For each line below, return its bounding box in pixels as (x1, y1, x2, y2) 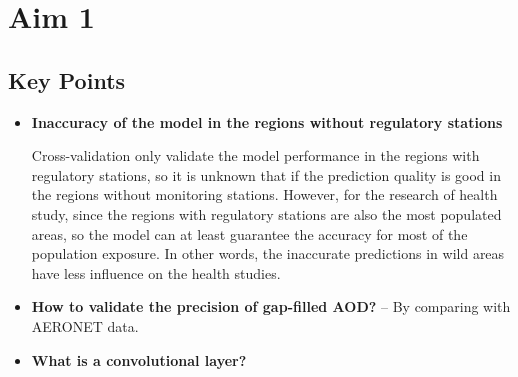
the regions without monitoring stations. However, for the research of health (31, 184, 498, 205)
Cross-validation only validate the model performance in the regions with (31, 145, 480, 166)
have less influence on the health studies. (31, 262, 281, 283)
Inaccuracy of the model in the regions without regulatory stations (31, 111, 503, 132)
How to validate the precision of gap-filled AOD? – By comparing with (31, 296, 511, 317)
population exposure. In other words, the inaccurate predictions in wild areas (31, 243, 505, 264)
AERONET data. (31, 315, 139, 336)
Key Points (8, 64, 126, 95)
